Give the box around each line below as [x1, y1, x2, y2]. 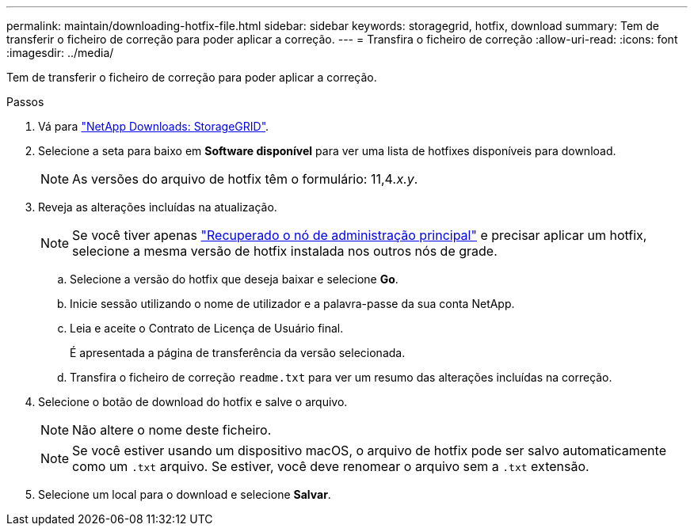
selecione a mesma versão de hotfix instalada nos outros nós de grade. [72, 243, 498, 259]
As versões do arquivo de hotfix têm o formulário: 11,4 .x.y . [72, 171, 418, 187]
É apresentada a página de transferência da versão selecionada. [70, 346, 406, 359]
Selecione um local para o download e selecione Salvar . [38, 488, 331, 501]
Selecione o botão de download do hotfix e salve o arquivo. [38, 395, 348, 408]
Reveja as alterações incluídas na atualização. [38, 200, 277, 214]
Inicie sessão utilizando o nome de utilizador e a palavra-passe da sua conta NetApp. [70, 297, 515, 310]
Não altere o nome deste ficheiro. [72, 422, 272, 438]
